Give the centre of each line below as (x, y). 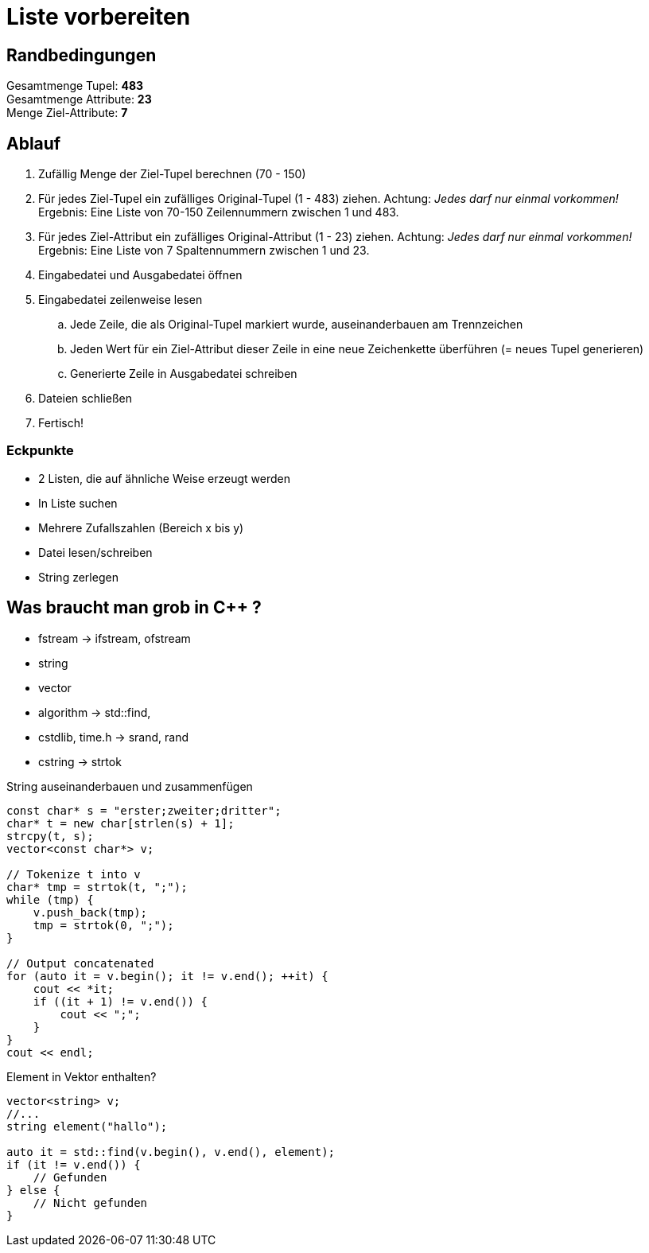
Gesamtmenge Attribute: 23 (79, 99)
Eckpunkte (40, 451)
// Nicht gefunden (90, 1202)
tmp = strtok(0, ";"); (103, 925)
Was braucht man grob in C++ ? (134, 608)
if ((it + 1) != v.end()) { (120, 1001)
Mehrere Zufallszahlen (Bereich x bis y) (141, 527)
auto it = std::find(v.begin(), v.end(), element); (171, 1152)
